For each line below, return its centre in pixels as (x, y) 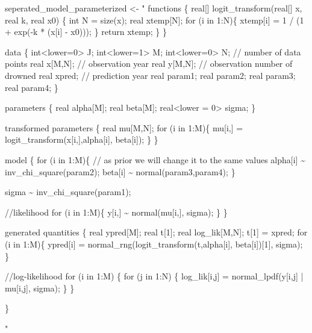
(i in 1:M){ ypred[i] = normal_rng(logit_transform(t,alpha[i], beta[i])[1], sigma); (154, 244)
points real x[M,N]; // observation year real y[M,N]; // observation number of (149, 64)
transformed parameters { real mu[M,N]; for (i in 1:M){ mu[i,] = (124, 127)
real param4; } (32, 87)
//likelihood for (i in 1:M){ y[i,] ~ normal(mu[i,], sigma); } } (116, 212)
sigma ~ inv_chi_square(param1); (68, 192)
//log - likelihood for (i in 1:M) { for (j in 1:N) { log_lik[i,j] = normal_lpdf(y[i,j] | (154, 276)
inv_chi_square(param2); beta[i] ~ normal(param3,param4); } (120, 171)
